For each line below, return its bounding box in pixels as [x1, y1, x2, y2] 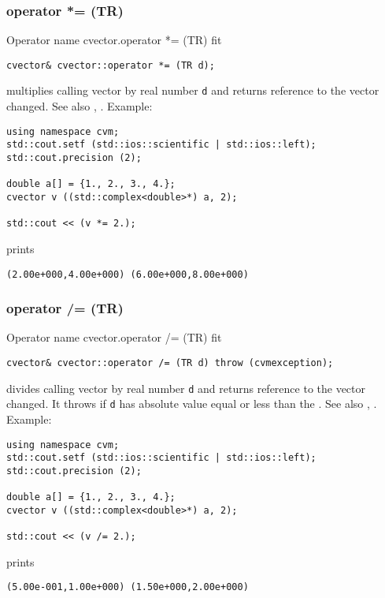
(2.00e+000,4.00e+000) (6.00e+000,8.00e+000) [6, 268, 249, 280]
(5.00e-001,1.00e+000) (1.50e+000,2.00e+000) [6, 581, 249, 593]
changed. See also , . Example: [6, 98, 153, 114]
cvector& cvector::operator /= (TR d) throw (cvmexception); [6, 357, 334, 369]
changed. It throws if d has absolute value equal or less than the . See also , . [6, 395, 377, 412]
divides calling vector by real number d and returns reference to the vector [6, 379, 366, 396]
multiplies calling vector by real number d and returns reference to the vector [6, 82, 379, 99]
